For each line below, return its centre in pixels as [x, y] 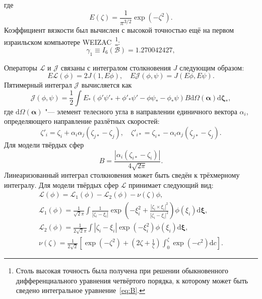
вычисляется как [107, 85]
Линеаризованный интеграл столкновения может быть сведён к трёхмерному [122, 175]
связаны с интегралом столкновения [116, 67]
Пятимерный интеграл [38, 85]
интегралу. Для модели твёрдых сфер [61, 184]
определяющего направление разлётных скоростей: [82, 121]
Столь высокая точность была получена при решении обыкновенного [122, 271]
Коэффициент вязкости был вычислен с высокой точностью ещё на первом [119, 30]
